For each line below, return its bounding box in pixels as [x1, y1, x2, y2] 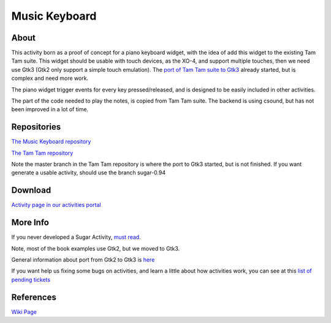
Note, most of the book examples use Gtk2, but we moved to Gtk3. [11, 244, 180, 252]
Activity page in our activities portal [11, 201, 101, 209]
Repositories [11, 122, 61, 132]
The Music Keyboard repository [11, 138, 91, 146]
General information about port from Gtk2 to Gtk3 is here [11, 256, 155, 263]
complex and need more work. [11, 74, 89, 82]
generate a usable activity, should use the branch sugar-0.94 [11, 169, 165, 176]
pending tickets [11, 276, 51, 283]
